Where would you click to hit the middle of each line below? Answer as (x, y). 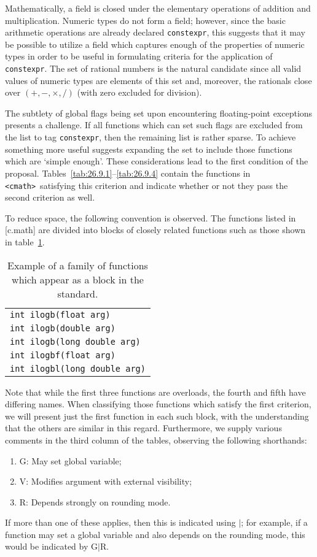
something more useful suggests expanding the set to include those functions (149, 149)
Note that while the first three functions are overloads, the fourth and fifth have (155, 392)
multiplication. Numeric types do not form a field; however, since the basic (145, 20)
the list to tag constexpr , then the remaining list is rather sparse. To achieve (151, 137)
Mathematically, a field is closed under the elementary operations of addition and (158, 8)
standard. (78, 293)
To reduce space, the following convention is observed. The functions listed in (151, 217)
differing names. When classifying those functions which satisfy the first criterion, (158, 404)
